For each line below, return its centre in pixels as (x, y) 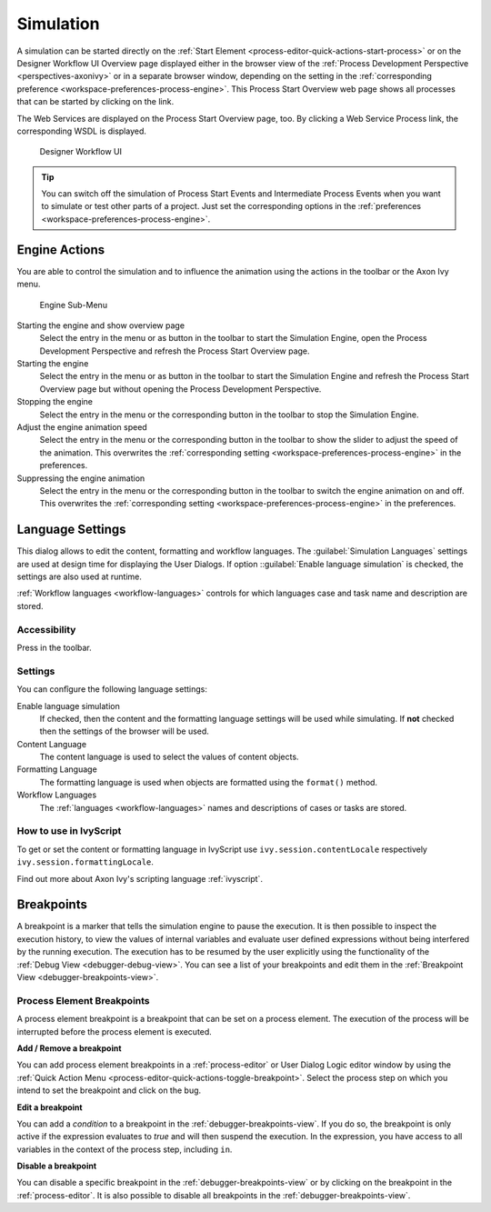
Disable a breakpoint (57, 1166)
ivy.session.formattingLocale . (85, 862)
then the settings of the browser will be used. (124, 731)
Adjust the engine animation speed (82, 427)
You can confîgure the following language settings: (112, 689)
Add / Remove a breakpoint (69, 1048)
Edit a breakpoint (50, 1107)
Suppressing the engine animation (81, 478)
